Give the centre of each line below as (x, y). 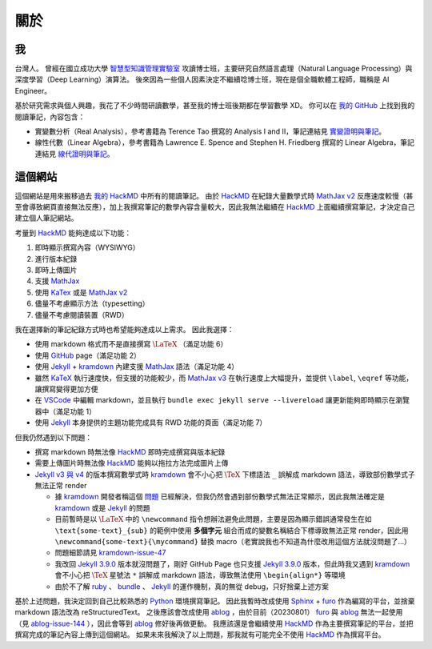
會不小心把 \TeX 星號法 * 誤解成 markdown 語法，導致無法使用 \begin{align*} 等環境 (200, 575)
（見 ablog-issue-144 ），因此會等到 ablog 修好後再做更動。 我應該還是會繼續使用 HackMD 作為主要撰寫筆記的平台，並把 (214, 623)
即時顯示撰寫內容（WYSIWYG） (87, 247)
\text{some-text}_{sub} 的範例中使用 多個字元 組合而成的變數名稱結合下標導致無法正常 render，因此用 (232, 530)
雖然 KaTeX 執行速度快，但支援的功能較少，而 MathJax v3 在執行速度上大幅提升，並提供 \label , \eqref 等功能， (224, 378)
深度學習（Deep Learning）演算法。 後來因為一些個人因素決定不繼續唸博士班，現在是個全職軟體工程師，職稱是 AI (202, 79)
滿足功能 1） (76, 411)
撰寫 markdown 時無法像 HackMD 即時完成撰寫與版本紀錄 (130, 451)
